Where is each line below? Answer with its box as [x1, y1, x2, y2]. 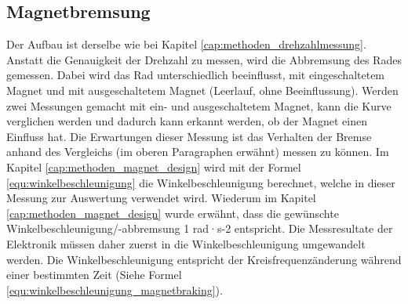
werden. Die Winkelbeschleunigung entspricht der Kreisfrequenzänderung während [6, 251, 402, 267]
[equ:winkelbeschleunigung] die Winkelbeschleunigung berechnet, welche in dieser [6, 174, 395, 190]
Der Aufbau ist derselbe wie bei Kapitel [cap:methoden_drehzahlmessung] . [6, 36, 366, 52]
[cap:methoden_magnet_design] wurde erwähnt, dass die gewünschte [6, 204, 339, 221]
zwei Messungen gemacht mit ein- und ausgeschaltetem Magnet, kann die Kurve [6, 97, 392, 114]
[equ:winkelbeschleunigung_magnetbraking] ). [6, 281, 223, 298]
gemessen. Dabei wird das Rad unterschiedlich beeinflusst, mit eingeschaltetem [6, 67, 385, 83]
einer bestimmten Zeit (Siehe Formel [6, 266, 182, 283]
